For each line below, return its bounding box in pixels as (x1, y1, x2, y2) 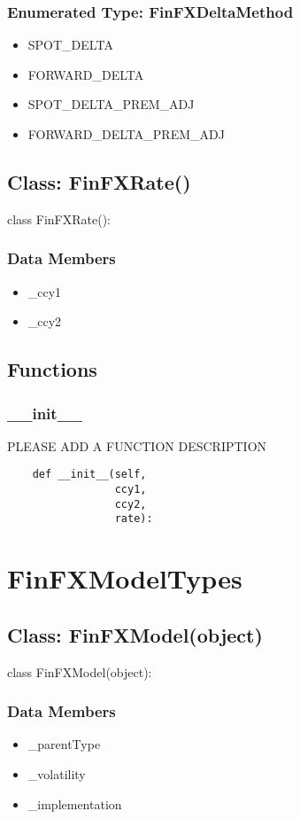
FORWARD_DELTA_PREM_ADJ (27, 125, 225, 143)
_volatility (27, 765, 86, 783)
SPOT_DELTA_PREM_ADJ (27, 95, 195, 113)
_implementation (27, 794, 122, 813)
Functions (7, 355, 97, 383)
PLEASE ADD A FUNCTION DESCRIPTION (7, 436, 267, 455)
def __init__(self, (32, 468, 147, 481)
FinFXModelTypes (7, 560, 242, 597)
